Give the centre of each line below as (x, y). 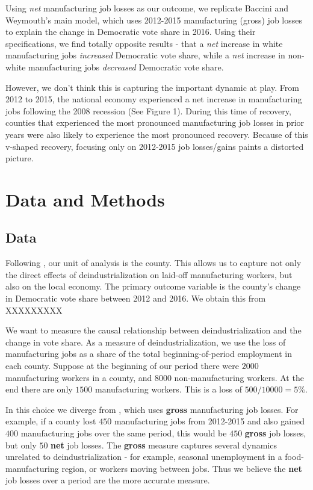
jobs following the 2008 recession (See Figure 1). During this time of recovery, (148, 110)
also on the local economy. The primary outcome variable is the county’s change (153, 286)
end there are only (39, 389)
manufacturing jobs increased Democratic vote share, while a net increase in (145, 55)
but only (21, 445)
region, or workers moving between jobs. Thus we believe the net (182, 468)
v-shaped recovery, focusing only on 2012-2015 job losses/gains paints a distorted (155, 146)
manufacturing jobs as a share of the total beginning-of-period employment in (149, 354)
